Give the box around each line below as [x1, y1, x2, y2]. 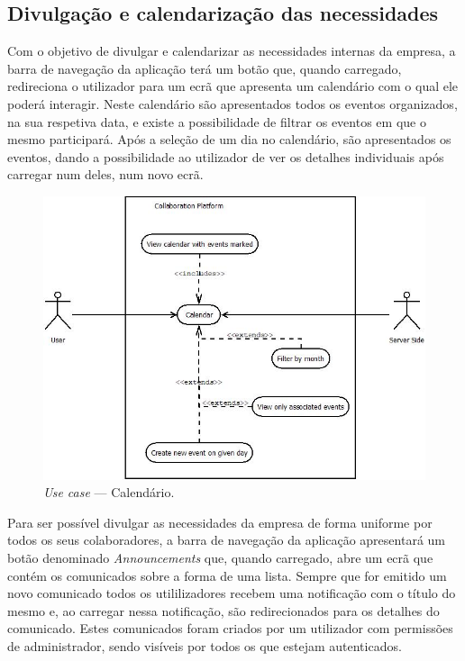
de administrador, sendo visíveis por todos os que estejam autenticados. [7, 636, 402, 655]
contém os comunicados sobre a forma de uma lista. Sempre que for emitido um [7, 566, 447, 584]
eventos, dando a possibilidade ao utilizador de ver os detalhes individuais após [7, 147, 444, 166]
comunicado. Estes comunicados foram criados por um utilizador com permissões [7, 619, 453, 638]
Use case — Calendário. [43, 483, 175, 502]
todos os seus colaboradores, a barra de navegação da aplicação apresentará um [7, 530, 445, 549]
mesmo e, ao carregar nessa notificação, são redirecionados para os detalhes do [7, 601, 440, 620]
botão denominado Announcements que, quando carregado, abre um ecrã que [7, 548, 433, 566]
